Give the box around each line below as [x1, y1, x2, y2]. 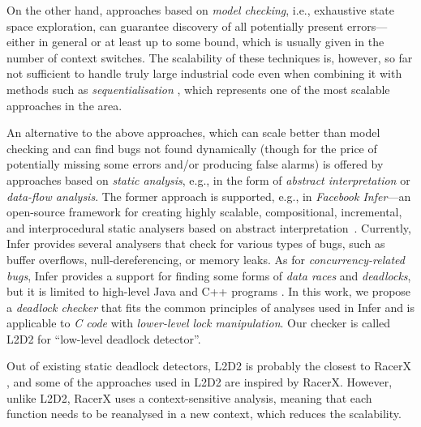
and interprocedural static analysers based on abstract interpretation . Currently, [6, 219, 411, 236]
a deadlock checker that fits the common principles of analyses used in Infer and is [6, 298, 415, 315]
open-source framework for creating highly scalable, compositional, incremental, [6, 203, 402, 220]
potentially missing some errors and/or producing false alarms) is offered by [6, 156, 384, 173]
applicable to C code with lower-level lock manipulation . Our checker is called [6, 314, 391, 331]
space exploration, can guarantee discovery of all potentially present [6, 17, 344, 34]
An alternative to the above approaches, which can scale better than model [6, 124, 380, 141]
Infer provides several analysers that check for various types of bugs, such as [6, 235, 385, 252]
